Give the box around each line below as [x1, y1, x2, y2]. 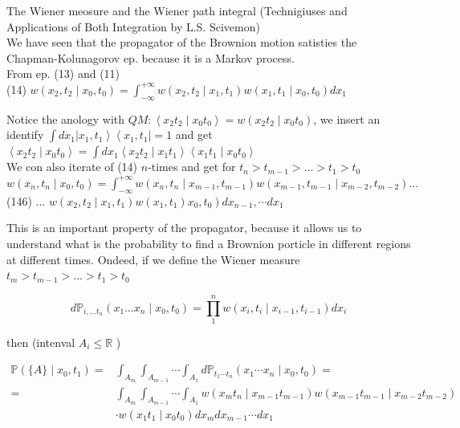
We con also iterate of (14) [6, 158, 138, 175]
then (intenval [6, 333, 75, 350]
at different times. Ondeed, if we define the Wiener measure [6, 251, 300, 267]
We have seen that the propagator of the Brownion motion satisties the [6, 34, 357, 51]
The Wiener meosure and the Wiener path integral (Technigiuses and [6, 2, 348, 18]
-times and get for [148, 158, 236, 175]
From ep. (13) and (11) [6, 65, 120, 82]
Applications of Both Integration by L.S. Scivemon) [6, 18, 260, 35]
